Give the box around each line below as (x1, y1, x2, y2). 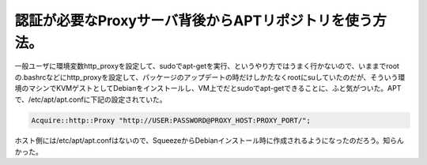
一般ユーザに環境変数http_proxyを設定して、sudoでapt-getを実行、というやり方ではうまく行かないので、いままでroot (14, 62, 399, 71)
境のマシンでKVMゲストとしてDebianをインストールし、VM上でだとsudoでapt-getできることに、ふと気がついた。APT (14, 84, 402, 93)
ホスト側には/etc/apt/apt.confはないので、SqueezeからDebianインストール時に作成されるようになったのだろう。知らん (14, 136, 405, 145)
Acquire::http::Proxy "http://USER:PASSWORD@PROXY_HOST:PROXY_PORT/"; (31, 115, 312, 125)
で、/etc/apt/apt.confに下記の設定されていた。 (14, 95, 167, 104)
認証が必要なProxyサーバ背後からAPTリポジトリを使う (14, 12, 373, 29)
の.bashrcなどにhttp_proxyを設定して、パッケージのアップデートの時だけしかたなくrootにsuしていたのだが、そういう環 (14, 72, 406, 82)
